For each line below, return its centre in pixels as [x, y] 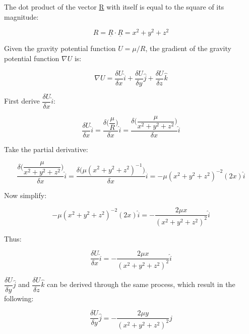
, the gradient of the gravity [188, 48]
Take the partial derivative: [46, 149]
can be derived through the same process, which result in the [141, 284]
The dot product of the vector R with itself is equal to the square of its [114, 7]
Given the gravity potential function [60, 48]
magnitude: [21, 16]
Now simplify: [25, 195]
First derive [22, 101]
